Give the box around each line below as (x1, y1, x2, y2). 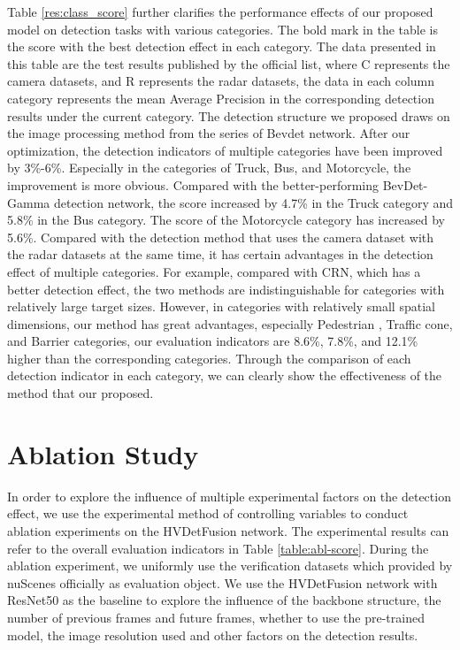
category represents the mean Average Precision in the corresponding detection (7, 88, 434, 107)
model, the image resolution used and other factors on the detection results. (7, 625, 418, 644)
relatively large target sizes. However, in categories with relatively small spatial (7, 297, 435, 316)
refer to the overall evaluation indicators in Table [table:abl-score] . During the (7, 539, 429, 557)
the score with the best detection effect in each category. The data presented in (7, 37, 436, 56)
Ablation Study (7, 435, 199, 471)
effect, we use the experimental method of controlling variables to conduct (7, 504, 409, 523)
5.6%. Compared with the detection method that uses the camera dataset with (7, 227, 434, 246)
